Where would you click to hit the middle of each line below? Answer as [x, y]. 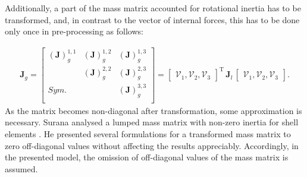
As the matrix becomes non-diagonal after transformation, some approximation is [153, 110]
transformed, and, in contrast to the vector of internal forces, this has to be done [152, 19]
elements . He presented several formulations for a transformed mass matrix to [148, 134]
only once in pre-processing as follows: [74, 31]
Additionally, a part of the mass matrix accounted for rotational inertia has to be [153, 8]
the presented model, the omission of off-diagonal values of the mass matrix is [147, 157]
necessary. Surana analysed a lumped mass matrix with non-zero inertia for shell [152, 122]
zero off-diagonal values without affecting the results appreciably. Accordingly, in [152, 145]
